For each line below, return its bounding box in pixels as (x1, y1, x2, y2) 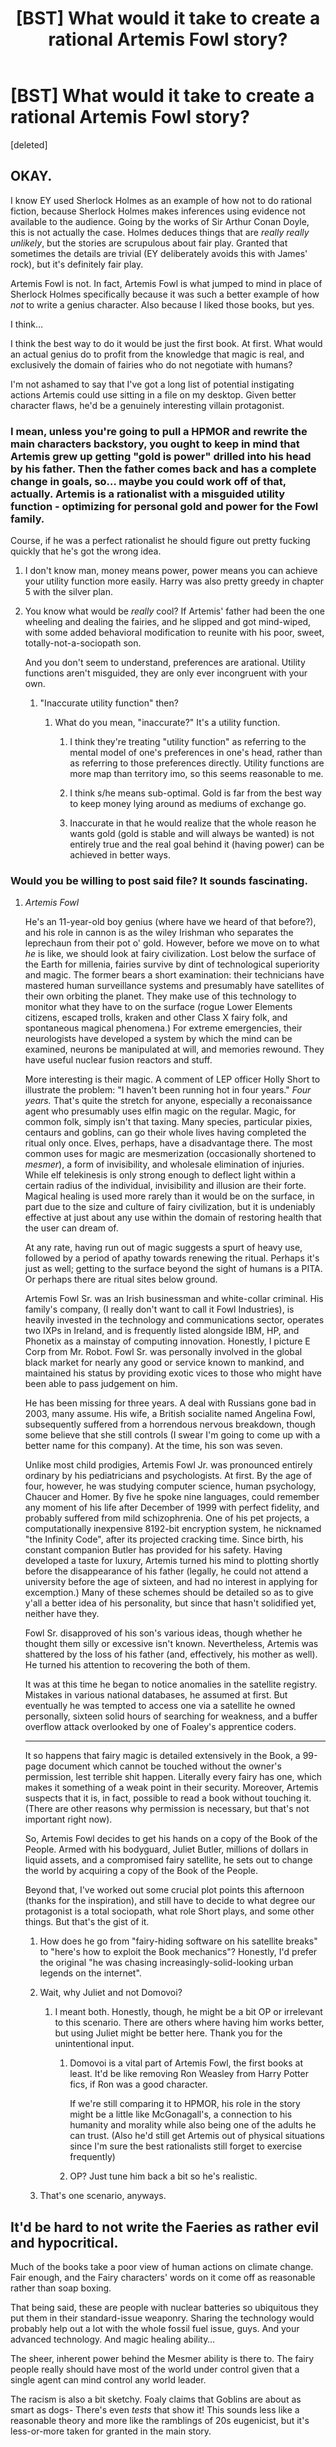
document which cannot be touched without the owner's (48, 1760, 282, 1772)
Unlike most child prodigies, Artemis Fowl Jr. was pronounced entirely (24, 1459, 313, 1471)
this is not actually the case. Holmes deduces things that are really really (10, 226, 310, 238)
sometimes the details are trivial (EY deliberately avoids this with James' (10, 247, 308, 259)
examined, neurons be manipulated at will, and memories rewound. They (24, 1043, 325, 1056)
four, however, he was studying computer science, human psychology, (24, 1480, 317, 1492)
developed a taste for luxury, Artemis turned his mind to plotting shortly (24, 1555, 320, 1567)
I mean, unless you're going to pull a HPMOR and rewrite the (10, 424, 308, 438)
